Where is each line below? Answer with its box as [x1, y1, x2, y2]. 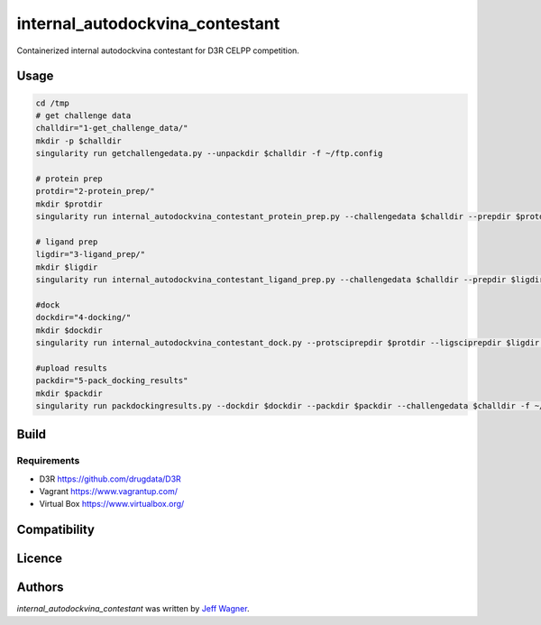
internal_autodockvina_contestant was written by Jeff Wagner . [16, 603, 250, 614]
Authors [16, 580, 64, 595]
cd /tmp [35, 97, 69, 108]
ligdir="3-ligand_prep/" [35, 249, 146, 260]
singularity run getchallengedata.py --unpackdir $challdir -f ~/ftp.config [35, 149, 383, 159]
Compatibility [16, 522, 95, 538]
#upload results [35, 363, 108, 373]
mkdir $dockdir [35, 325, 103, 335]
